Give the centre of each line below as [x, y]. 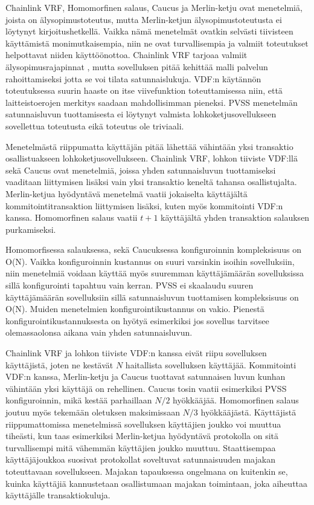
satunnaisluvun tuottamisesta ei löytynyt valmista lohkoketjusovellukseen [141, 114]
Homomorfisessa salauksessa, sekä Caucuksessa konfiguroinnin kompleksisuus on [153, 249]
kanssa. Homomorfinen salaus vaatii [72, 217]
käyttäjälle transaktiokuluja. [58, 495]
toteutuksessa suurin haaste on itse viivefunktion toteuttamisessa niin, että [144, 90]
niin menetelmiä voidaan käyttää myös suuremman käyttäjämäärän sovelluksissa [155, 273]
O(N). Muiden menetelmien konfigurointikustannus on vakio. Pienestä [135, 309]
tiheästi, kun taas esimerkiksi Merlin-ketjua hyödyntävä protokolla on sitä [142, 436]
